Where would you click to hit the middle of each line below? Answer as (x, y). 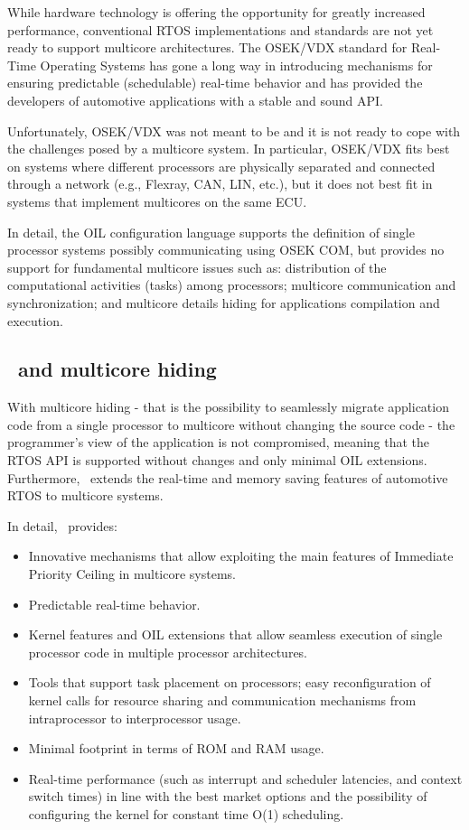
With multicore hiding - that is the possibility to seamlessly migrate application (228, 407)
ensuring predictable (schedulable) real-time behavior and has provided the (215, 83)
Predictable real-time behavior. (114, 604)
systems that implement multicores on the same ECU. (157, 201)
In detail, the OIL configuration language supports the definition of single (211, 232)
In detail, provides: (62, 525)
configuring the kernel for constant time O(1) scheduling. (186, 813)
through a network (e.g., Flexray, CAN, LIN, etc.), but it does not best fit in (220, 184)
